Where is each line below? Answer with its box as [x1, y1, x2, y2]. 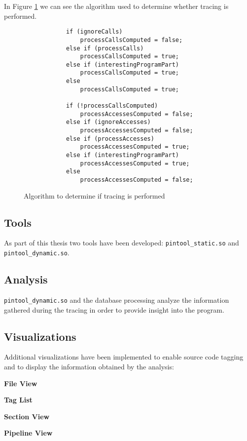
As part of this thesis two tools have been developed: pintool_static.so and [4, 238, 239, 248]
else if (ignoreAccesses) [66, 119, 151, 126]
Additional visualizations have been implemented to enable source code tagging [4, 352, 244, 362]
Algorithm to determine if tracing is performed [24, 190, 165, 200]
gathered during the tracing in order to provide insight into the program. [4, 304, 224, 315]
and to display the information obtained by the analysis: [4, 361, 174, 372]
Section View [4, 411, 50, 421]
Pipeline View [4, 428, 53, 438]
